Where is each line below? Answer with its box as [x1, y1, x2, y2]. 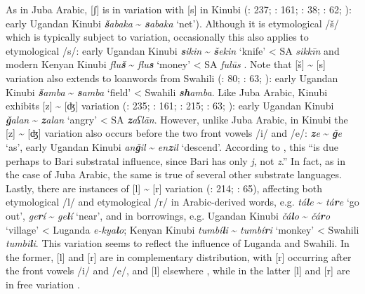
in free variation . [6, 276, 80, 291]
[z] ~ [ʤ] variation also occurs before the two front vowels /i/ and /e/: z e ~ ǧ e [6, 126, 342, 140]
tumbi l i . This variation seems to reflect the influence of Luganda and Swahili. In [6, 236, 350, 250]
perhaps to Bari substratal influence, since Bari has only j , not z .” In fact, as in [6, 153, 345, 168]
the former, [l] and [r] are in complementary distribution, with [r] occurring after [6, 249, 352, 264]
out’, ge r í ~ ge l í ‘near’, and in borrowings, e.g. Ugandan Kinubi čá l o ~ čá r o [6, 208, 331, 222]
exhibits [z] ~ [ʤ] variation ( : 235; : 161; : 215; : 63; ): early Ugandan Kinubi [6, 98, 334, 113]
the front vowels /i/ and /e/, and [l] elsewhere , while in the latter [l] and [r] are [6, 263, 350, 278]
